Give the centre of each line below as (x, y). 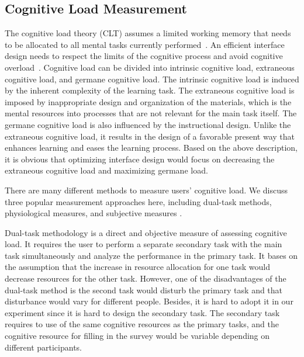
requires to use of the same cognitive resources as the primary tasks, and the (142, 324)
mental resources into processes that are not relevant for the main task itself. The (151, 113)
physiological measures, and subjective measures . (94, 213)
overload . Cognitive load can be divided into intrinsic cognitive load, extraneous (150, 67)
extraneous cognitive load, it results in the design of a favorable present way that (150, 136)
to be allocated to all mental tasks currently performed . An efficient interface (145, 44)
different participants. (44, 347)
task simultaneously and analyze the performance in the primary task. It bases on (151, 255)
